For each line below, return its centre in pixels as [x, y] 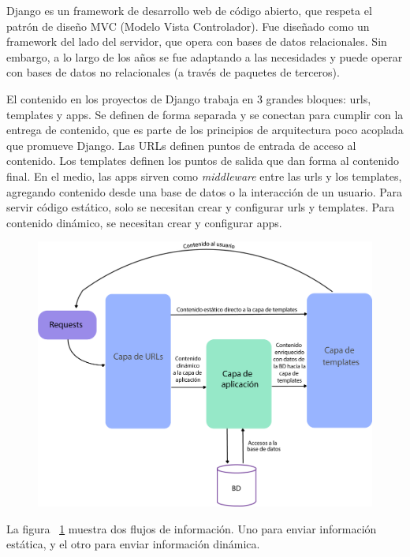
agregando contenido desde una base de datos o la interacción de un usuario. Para [204, 191]
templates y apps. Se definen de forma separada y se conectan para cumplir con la [205, 114]
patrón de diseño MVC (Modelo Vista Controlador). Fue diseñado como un [188, 26]
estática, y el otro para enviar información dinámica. [133, 544]
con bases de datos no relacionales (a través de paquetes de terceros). [173, 72]
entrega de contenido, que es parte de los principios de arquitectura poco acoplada [205, 130]
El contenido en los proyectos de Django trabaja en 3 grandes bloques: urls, [189, 98]
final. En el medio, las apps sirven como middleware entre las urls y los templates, [204, 176]
